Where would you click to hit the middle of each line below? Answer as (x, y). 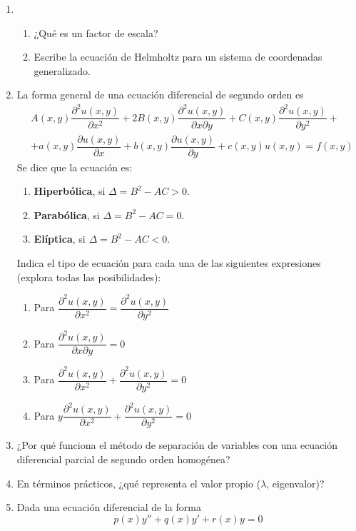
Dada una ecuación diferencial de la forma (109, 507)
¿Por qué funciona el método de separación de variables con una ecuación (177, 445)
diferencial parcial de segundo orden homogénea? (123, 459)
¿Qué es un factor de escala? (96, 32)
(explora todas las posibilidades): (89, 277)
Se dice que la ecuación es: (75, 167)
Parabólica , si (67, 214)
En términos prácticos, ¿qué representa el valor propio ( (139, 483)
